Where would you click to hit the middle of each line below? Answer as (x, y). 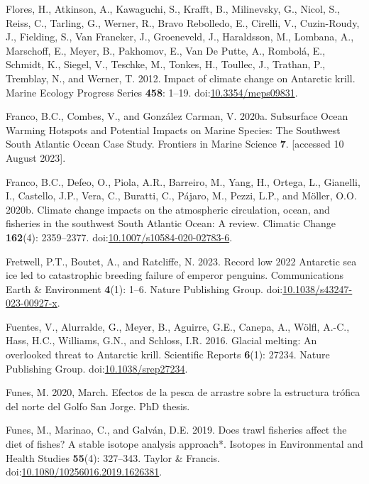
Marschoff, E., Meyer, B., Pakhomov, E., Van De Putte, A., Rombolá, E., (166, 50)
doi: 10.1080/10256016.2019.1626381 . (84, 472)
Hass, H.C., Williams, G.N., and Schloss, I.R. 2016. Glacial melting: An (161, 340)
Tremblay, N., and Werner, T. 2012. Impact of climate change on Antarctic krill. (181, 78)
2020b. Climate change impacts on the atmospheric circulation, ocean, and (168, 209)
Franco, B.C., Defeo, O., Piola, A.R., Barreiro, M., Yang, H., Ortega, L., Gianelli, (183, 181)
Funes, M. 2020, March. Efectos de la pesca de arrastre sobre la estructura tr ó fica (183, 392)
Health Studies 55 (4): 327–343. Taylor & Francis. (113, 457)
